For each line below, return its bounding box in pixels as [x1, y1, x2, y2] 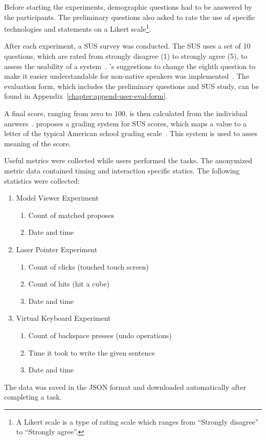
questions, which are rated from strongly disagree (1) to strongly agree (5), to [4, 51, 248, 61]
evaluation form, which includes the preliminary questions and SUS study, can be [4, 80, 259, 91]
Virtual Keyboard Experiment [16, 313, 111, 323]
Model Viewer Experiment [16, 192, 99, 203]
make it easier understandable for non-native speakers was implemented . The [4, 71, 249, 81]
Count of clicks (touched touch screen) [28, 261, 149, 272]
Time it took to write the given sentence [28, 347, 155, 358]
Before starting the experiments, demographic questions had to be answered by [4, 2, 252, 12]
